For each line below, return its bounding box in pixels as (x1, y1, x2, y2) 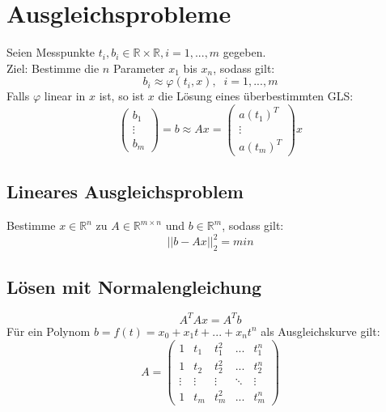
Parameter (112, 59, 165, 76)
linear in (44, 87, 86, 104)
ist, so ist (99, 87, 145, 104)
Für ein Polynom (6, 322, 91, 339)
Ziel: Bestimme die (6, 59, 100, 76)
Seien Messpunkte (6, 44, 95, 61)
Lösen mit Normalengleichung (6, 274, 262, 299)
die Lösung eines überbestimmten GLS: (158, 87, 354, 104)
